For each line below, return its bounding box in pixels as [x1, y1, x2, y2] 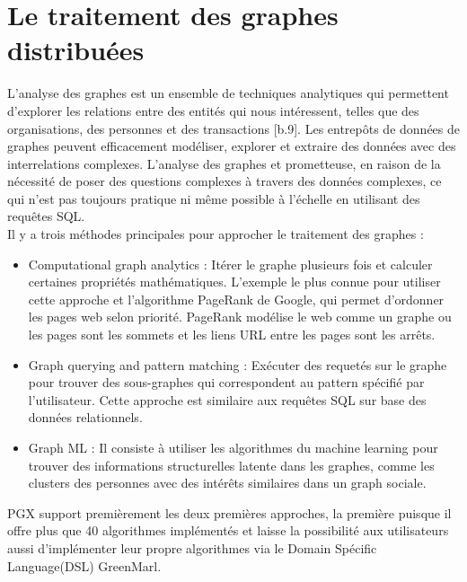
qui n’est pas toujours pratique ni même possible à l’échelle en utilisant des [7, 189, 420, 207]
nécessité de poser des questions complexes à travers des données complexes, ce [7, 172, 442, 190]
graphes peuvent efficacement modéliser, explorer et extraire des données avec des [7, 137, 456, 155]
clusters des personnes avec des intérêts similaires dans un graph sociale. [28, 473, 427, 492]
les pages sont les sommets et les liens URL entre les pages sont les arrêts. [28, 325, 436, 344]
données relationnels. [28, 408, 143, 427]
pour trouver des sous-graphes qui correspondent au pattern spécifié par [28, 373, 425, 392]
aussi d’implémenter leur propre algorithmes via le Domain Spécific [7, 538, 377, 557]
